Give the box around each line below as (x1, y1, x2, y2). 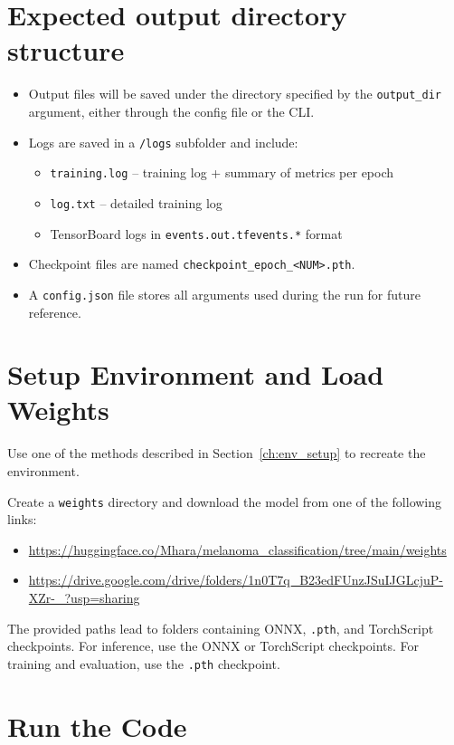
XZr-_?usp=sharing (28, 588, 140, 607)
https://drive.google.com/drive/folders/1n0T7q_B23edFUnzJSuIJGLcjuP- (28, 570, 443, 589)
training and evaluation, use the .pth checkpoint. (7, 654, 280, 673)
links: (7, 510, 37, 529)
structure (7, 32, 125, 69)
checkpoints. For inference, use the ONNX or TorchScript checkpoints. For (7, 636, 420, 655)
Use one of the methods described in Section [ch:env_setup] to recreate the (7, 444, 426, 463)
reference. (28, 302, 81, 321)
